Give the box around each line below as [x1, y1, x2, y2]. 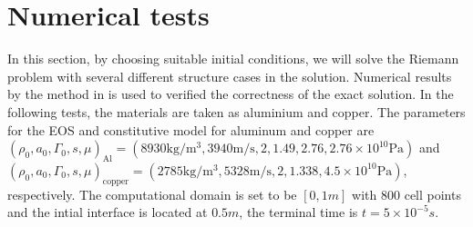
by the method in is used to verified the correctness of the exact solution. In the [7, 84, 454, 104]
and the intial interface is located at [7, 202, 208, 222]
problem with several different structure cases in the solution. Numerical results [7, 66, 452, 85]
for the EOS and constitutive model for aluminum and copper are [7, 120, 375, 139]
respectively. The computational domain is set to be [7, 184, 297, 203]
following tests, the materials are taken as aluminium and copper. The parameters [7, 102, 466, 121]
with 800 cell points [352, 184, 461, 203]
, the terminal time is [239, 202, 358, 222]
